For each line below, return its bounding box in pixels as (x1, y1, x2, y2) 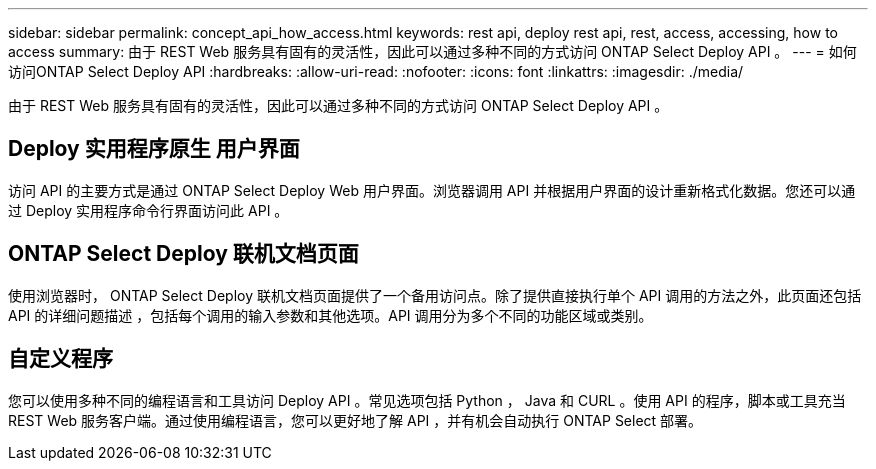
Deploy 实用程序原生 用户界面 (8, 136, 300, 162)
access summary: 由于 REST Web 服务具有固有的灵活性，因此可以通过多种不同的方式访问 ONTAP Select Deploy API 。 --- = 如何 (8, 43, 857, 60)
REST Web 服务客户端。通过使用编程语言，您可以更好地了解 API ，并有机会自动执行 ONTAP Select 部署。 (8, 411, 703, 429)
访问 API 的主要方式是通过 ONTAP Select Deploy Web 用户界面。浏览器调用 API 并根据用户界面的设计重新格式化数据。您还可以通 (8, 181, 856, 199)
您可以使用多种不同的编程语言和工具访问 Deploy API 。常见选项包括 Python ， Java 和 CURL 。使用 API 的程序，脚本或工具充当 (8, 391, 846, 409)
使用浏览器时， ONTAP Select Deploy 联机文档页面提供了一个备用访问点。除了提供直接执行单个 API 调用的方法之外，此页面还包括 (8, 286, 862, 304)
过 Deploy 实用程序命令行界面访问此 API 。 (8, 201, 289, 219)
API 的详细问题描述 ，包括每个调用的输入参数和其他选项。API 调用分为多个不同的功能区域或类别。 (8, 306, 653, 324)
